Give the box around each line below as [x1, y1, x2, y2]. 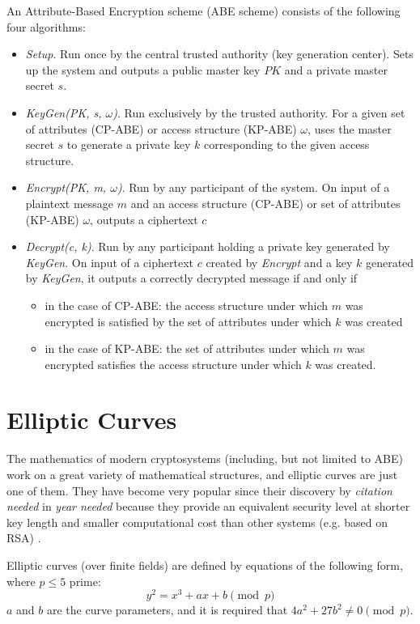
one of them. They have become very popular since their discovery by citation [6, 482, 392, 499]
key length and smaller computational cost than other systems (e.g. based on [6, 513, 388, 530]
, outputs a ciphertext [90, 210, 198, 227]
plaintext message [25, 194, 114, 211]
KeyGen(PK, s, [25, 104, 102, 121]
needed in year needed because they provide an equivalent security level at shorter [6, 498, 410, 515]
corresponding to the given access [203, 136, 370, 153]
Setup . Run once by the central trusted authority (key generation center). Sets [25, 45, 414, 62]
